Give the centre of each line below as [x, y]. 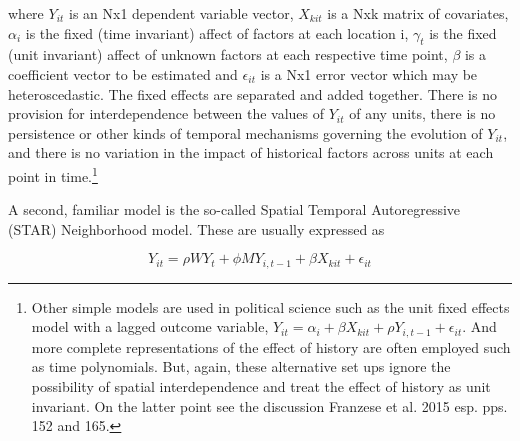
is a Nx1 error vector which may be [369, 73]
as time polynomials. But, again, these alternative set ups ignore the [241, 366]
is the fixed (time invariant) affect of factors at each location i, [217, 32]
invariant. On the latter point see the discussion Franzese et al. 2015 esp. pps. [269, 405]
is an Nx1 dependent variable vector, [181, 13]
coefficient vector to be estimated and [123, 73]
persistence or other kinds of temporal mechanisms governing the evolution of [245, 132]
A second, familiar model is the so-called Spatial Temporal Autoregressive [234, 209]
